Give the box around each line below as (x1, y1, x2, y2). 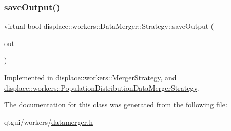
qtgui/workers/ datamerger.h (4, 116, 93, 127)
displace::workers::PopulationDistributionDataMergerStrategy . (4, 82, 199, 93)
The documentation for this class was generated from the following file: (4, 99, 227, 110)
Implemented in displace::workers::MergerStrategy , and (4, 72, 177, 82)
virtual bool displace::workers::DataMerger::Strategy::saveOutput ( (4, 20, 214, 31)
